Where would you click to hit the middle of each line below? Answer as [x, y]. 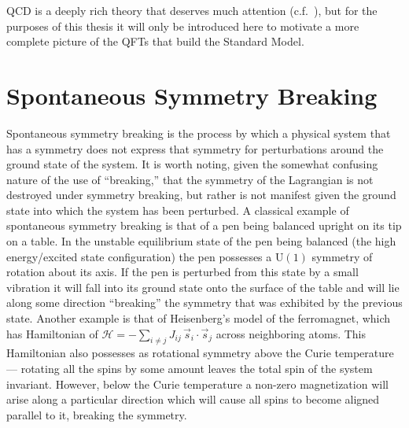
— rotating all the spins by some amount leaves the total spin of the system [190, 369]
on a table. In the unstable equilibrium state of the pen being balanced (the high [201, 241]
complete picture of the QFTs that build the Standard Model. [155, 41]
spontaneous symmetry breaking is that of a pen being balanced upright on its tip [204, 225]
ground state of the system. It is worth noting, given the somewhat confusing [192, 164]
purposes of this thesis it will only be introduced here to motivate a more [183, 26]
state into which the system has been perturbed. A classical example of [178, 210]
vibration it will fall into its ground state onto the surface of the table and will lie [203, 287]
